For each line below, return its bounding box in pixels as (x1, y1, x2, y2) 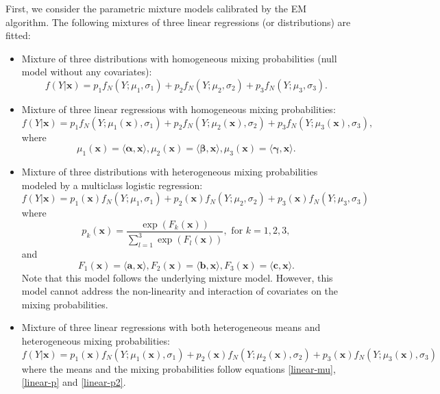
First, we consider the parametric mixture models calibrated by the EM (5, 1, 307, 15)
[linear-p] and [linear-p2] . (21, 375, 126, 389)
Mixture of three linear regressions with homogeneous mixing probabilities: (21, 101, 336, 116)
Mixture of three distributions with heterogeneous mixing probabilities (21, 164, 318, 178)
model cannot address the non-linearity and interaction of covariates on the (21, 284, 339, 298)
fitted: (5, 28, 31, 42)
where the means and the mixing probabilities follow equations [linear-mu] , (21, 361, 336, 375)
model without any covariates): (21, 64, 152, 79)
